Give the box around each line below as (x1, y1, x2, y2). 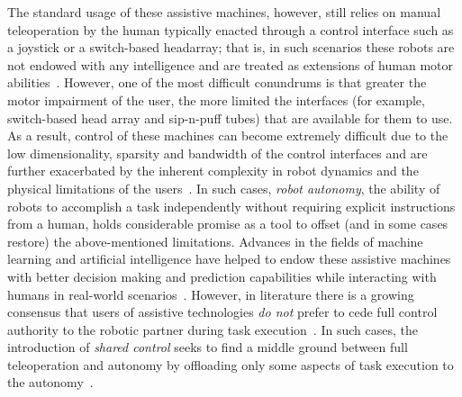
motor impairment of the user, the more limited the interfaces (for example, (7, 90, 425, 109)
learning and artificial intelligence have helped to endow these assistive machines (7, 249, 451, 268)
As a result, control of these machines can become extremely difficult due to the (7, 126, 448, 145)
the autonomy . (7, 373, 94, 392)
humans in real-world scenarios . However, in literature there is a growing (7, 284, 414, 303)
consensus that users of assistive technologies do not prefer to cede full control (7, 302, 438, 321)
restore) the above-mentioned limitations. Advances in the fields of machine (7, 231, 423, 250)
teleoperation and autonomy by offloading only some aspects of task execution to (7, 355, 454, 374)
